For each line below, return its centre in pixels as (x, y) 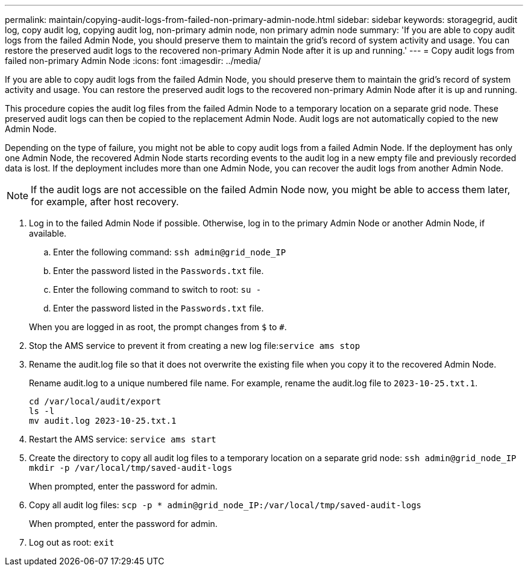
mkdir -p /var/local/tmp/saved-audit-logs (131, 468)
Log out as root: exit (72, 542)
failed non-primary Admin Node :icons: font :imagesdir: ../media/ (133, 61)
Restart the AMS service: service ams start (123, 439)
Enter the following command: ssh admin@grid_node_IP (170, 252)
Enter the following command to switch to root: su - (157, 289)
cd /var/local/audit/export (95, 401)
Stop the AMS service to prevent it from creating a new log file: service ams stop (195, 346)
